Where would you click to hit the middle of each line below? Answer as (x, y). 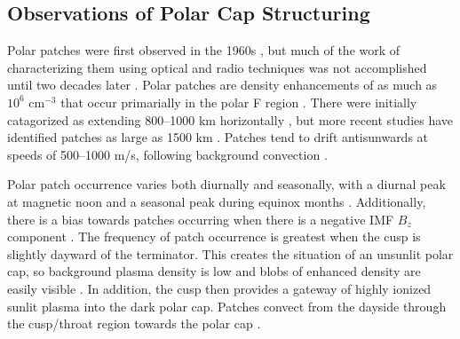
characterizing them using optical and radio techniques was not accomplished (217, 67)
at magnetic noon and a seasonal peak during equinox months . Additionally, (217, 201)
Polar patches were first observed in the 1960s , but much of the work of (204, 50)
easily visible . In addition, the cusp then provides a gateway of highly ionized (219, 288)
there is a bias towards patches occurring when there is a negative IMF (201, 219)
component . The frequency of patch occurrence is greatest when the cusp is (214, 237)
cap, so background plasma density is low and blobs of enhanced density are (214, 271)
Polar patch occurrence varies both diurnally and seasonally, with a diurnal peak (226, 184)
